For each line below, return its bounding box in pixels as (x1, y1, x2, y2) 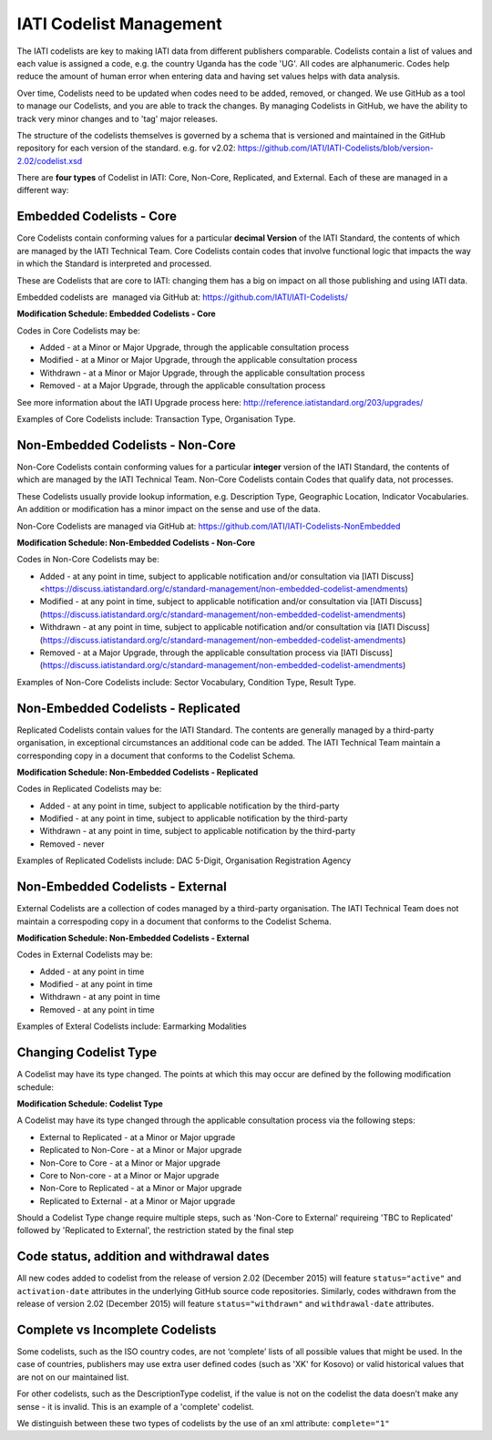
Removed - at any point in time (39, 1003, 155, 1015)
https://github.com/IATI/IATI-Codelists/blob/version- (237, 142, 435, 154)
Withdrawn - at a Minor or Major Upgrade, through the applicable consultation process (39, 367, 365, 378)
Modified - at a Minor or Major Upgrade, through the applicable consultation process (39, 355, 358, 365)
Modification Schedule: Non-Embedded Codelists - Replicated (16, 766, 259, 777)
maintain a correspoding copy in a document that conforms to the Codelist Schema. (16, 916, 332, 927)
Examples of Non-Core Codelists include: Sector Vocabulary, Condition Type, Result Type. (16, 676, 356, 687)
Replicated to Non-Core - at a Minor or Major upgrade (39, 1145, 242, 1156)
